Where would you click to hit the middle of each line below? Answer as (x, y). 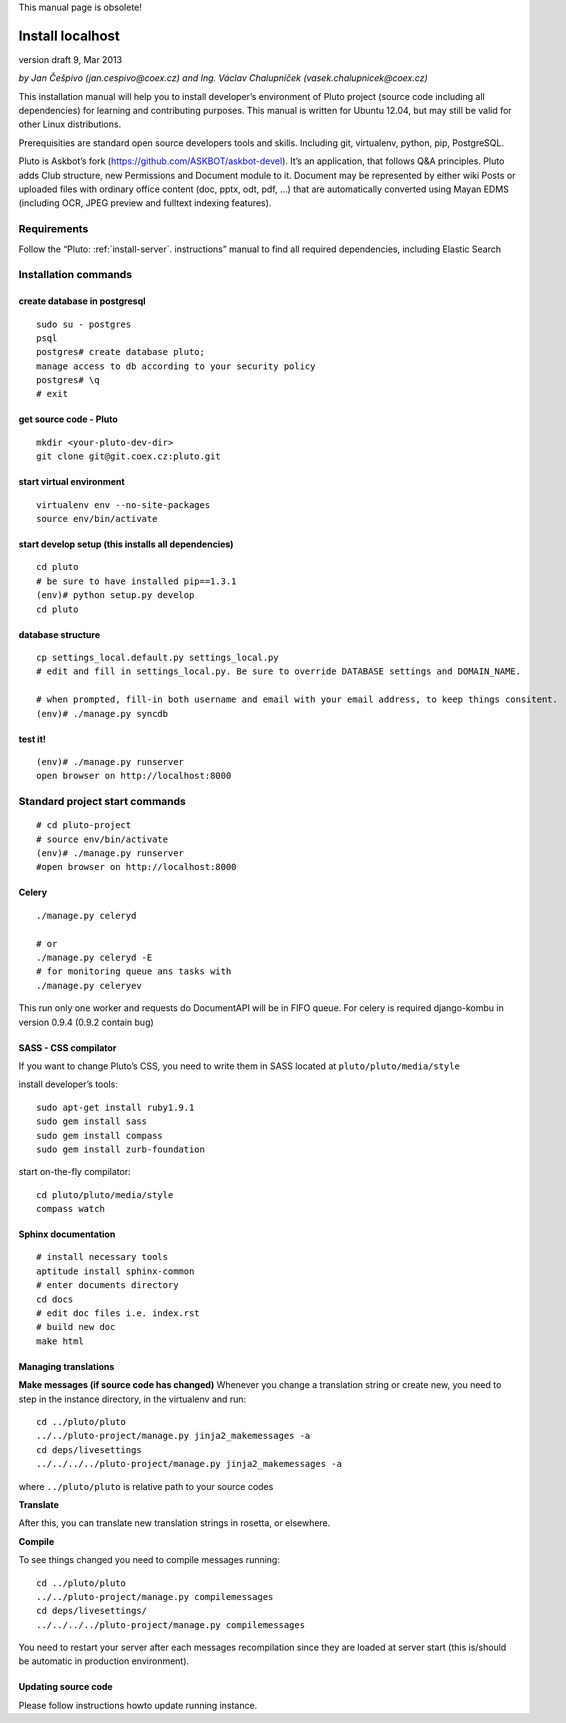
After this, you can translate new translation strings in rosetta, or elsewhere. (174, 1523)
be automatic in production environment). (104, 1661)
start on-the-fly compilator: (74, 1172)
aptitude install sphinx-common (115, 1271)
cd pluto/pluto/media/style (105, 1194)
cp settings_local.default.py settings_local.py (157, 657)
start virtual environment (71, 482)
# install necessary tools (102, 1257)
